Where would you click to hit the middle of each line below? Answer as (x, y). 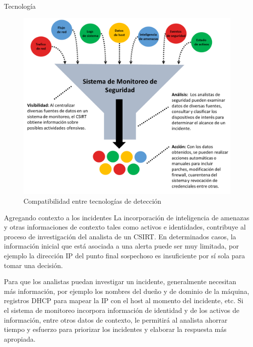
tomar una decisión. (33, 265)
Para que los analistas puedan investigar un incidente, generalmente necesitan (120, 281)
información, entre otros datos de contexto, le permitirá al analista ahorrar (116, 319)
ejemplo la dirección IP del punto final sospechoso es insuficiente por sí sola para (125, 256)
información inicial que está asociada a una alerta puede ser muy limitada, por (122, 246)
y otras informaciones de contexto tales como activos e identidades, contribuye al (125, 227)
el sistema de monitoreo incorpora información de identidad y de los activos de (122, 310)
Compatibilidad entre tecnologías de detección (93, 201)
